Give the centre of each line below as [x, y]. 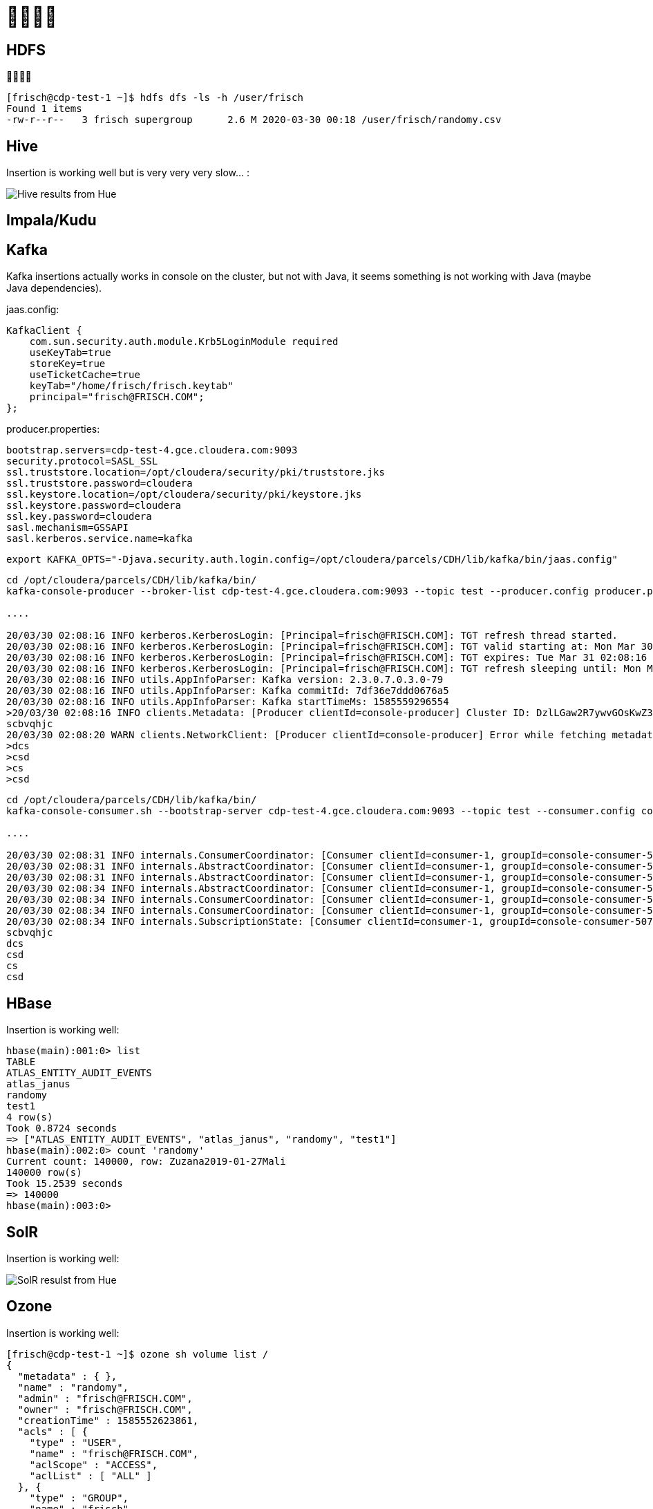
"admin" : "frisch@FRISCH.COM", [105, 1398]
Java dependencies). [54, 288]
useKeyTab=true [70, 353]
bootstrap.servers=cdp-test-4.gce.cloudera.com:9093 [152, 450]
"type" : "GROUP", [79, 1498]
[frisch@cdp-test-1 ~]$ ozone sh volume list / [138, 1354]
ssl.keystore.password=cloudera [94, 506]
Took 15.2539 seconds [65, 1184]
